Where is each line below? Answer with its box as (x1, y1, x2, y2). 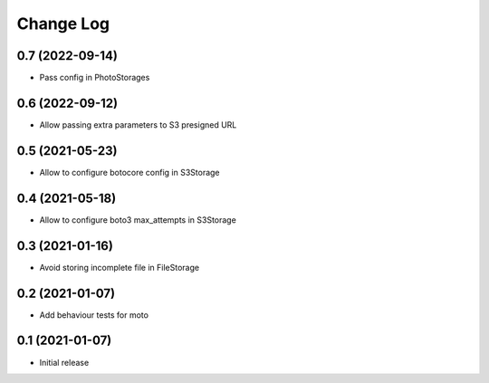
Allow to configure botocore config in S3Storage (39, 167, 221, 177)
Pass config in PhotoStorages (39, 72, 150, 83)
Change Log (16, 14, 110, 34)
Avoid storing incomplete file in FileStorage (39, 262, 199, 273)
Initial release (39, 357, 90, 368)
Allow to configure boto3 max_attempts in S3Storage (39, 214, 237, 225)
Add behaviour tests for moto (39, 309, 149, 321)
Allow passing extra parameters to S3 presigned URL (39, 119, 237, 130)
